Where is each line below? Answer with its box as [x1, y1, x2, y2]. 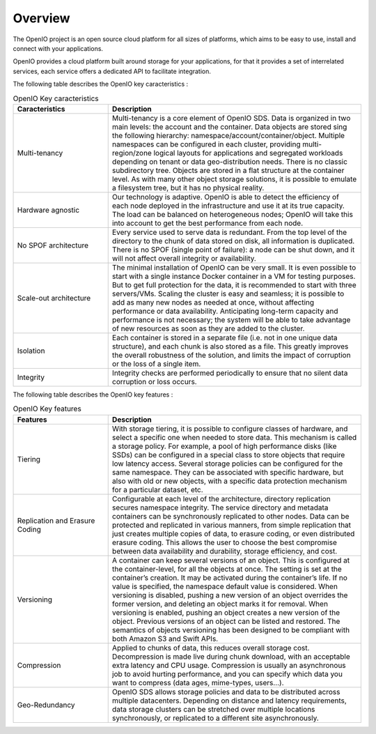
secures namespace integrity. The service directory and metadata [111, 503, 329, 512]
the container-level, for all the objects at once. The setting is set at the [111, 564, 343, 574]
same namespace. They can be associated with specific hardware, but [111, 467, 344, 477]
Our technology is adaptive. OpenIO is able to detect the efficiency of [111, 192, 339, 201]
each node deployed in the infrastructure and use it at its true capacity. [111, 201, 345, 211]
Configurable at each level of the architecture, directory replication [111, 494, 331, 503]
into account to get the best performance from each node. [111, 218, 304, 228]
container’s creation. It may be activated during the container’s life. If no [111, 572, 348, 582]
